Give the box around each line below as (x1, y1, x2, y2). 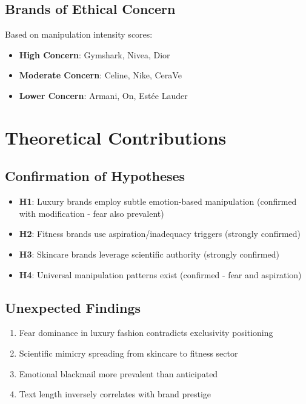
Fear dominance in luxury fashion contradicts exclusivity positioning (19, 326, 273, 339)
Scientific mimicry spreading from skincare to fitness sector (19, 346, 238, 359)
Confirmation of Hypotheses (5, 166, 185, 185)
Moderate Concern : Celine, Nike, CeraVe (19, 69, 182, 81)
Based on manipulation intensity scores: (5, 28, 153, 41)
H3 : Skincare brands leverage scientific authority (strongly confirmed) (19, 247, 279, 260)
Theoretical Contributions (5, 125, 227, 149)
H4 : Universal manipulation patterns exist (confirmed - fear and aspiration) (19, 268, 302, 281)
